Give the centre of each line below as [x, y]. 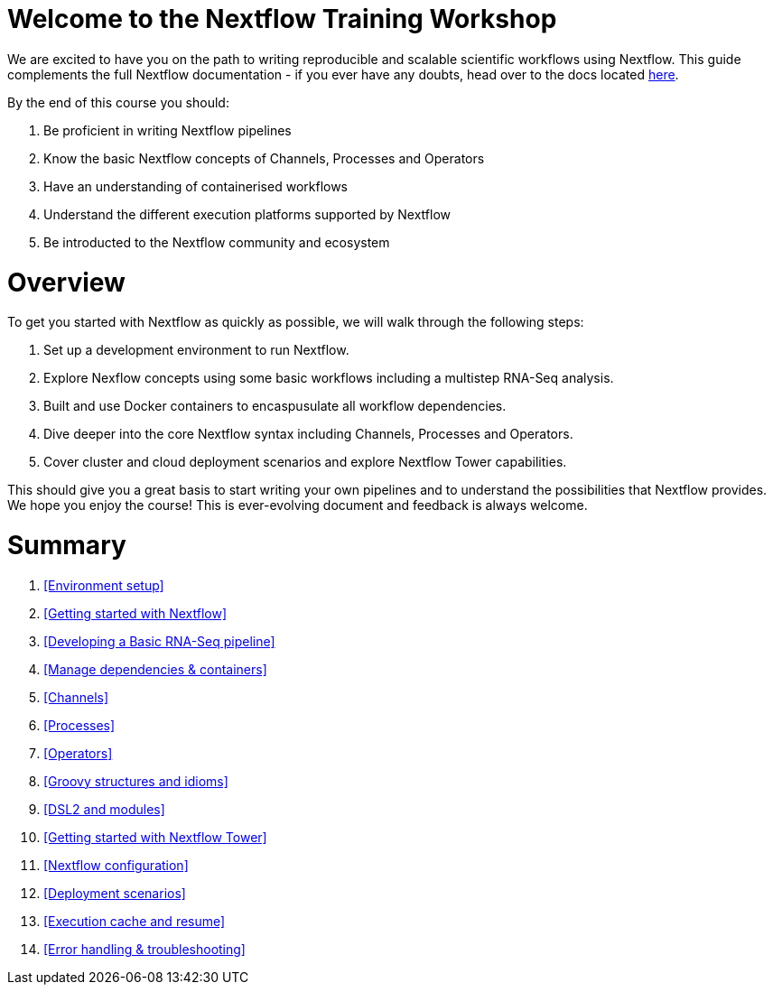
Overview [66, 282]
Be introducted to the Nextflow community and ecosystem [217, 242]
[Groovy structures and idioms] [136, 781]
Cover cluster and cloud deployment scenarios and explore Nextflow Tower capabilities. [305, 462]
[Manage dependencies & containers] [155, 669]
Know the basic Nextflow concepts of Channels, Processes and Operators [264, 158]
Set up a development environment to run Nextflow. [196, 350]
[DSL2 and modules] [104, 809]
